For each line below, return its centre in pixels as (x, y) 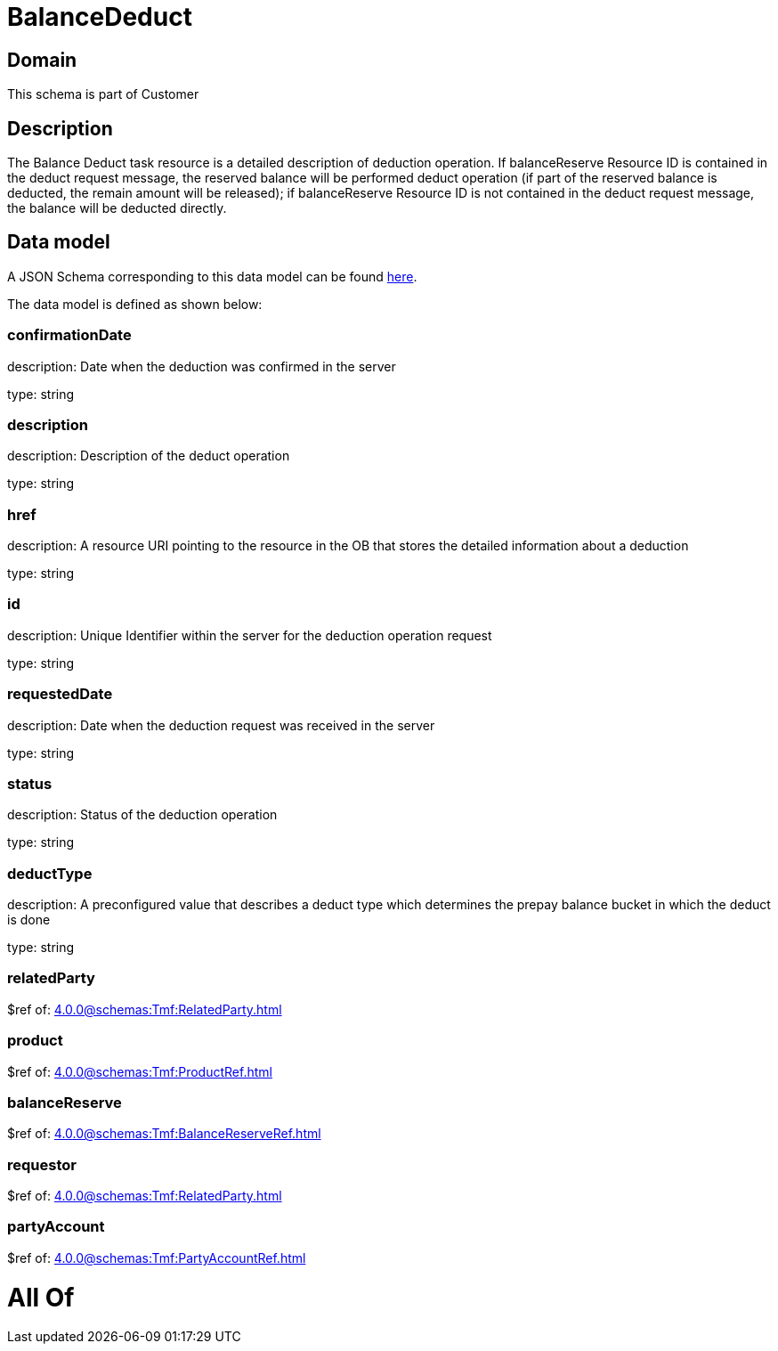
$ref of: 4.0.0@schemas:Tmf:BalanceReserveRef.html (164, 1134)
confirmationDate (69, 335)
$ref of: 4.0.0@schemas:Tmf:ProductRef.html (140, 1071)
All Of (41, 1297)
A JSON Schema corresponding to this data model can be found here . (212, 276)
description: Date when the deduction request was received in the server (221, 725)
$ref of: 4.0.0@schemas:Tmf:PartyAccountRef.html (157, 1257)
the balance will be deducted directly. (117, 208)
